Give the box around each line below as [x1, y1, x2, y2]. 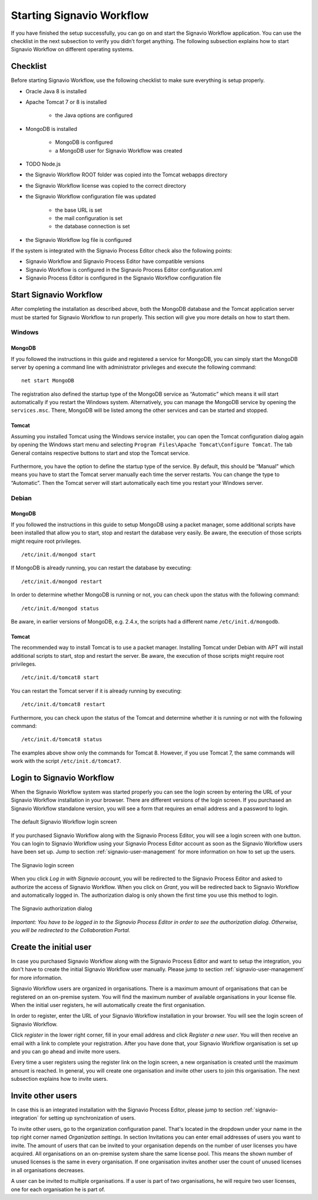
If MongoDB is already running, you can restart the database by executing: [11, 564, 192, 572]
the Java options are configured [55, 112, 133, 119]
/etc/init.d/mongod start [21, 551, 97, 558]
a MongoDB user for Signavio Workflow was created [55, 147, 183, 154]
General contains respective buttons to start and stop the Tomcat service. [11, 449, 190, 457]
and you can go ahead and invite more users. [11, 1048, 121, 1055]
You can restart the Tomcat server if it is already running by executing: [11, 687, 182, 694]
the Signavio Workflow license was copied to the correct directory [25, 182, 187, 189]
